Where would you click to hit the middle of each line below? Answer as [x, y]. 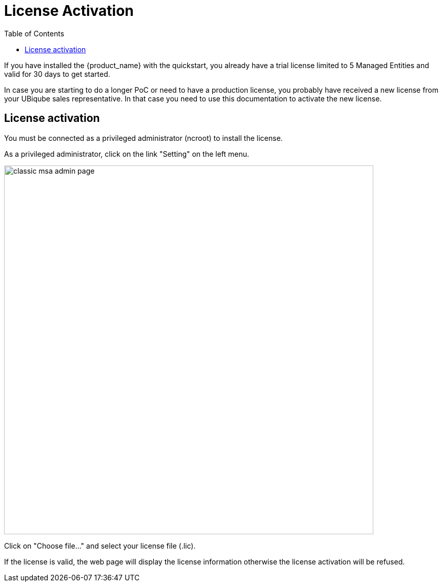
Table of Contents [34, 33]
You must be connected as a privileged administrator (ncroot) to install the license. [144, 138]
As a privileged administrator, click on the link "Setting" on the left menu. [127, 154]
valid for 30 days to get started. [57, 74]
